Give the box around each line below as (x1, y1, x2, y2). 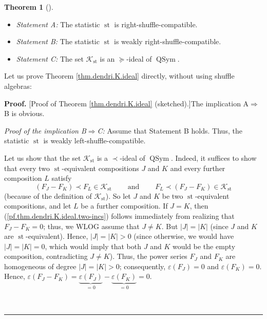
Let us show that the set (4, 152, 81, 163)
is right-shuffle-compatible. (114, 18, 198, 29)
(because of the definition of (4, 190, 92, 201)
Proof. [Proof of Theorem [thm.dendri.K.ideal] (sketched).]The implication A (4, 98, 249, 108)
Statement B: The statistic (16, 36, 100, 47)
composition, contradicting (4, 251, 88, 261)
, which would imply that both (45, 240, 142, 251)
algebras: (4, 80, 32, 91)
